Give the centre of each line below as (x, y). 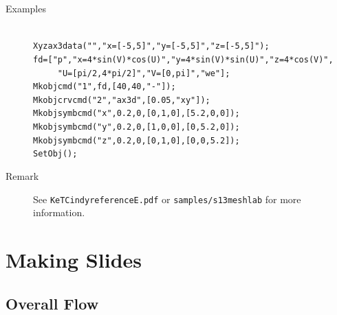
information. (59, 212)
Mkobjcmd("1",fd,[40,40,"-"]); (105, 87)
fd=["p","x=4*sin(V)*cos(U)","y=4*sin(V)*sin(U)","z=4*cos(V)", (183, 59)
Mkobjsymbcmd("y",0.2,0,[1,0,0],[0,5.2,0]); (137, 127)
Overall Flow (52, 303)
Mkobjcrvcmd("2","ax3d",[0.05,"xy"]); (122, 100)
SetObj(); (55, 154)
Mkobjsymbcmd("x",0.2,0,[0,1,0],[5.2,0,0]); (137, 114)
